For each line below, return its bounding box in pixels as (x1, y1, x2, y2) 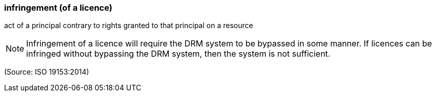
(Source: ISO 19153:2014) (4, 67, 89, 77)
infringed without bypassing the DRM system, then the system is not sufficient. (26, 49, 330, 59)
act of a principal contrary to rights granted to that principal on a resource (4, 21, 253, 30)
